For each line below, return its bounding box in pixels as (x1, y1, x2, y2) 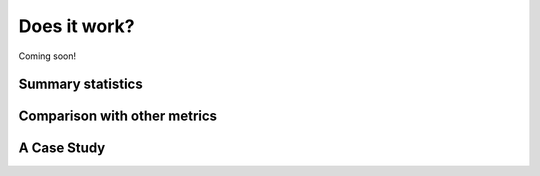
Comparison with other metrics (18, 108, 218, 125)
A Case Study (18, 140, 106, 157)
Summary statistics (18, 76, 144, 93)
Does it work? (18, 15, 135, 37)
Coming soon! (18, 50, 77, 62)
